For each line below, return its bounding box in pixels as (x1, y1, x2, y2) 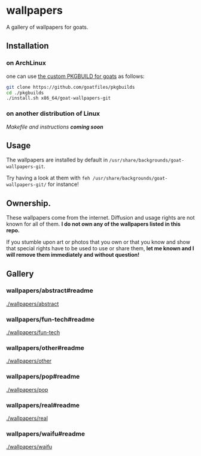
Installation (6, 41, 49, 51)
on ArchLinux (6, 59, 46, 67)
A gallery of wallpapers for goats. (6, 23, 89, 31)
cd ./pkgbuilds (6, 89, 44, 96)
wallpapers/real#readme (6, 401, 80, 409)
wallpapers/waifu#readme (6, 430, 86, 438)
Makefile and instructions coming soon (6, 123, 103, 130)
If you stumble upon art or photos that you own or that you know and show (6, 238, 190, 246)
